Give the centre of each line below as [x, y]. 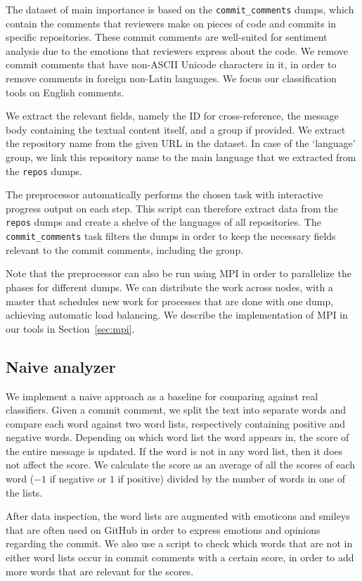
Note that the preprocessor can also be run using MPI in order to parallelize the [179, 273]
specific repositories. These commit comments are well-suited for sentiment [167, 37]
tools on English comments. [65, 92]
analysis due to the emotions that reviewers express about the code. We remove [177, 50]
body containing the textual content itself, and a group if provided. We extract [176, 129]
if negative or [78, 479]
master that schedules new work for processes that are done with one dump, [170, 301]
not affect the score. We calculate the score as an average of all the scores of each [181, 465]
